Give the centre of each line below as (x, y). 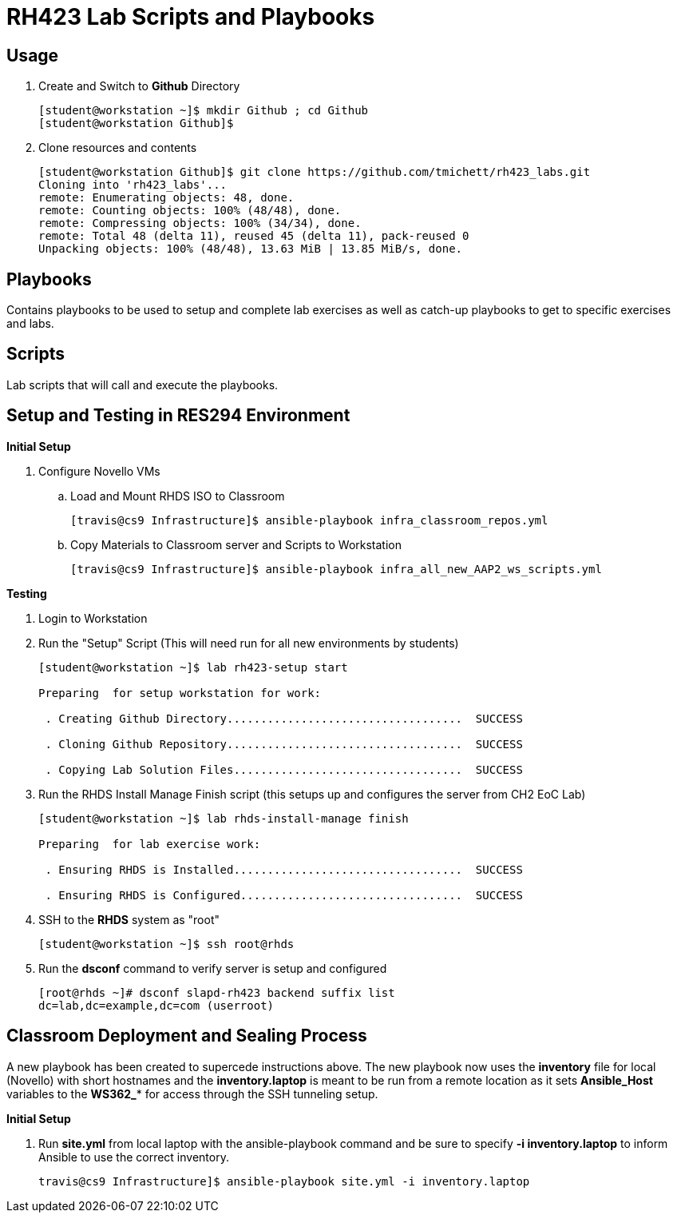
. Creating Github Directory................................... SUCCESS (284, 718)
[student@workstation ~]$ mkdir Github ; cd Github (204, 111)
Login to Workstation (93, 618)
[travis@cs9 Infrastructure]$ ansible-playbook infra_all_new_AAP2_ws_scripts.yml (336, 569)
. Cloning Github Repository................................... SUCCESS (284, 744)
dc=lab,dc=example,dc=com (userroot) (156, 1005)
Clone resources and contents (118, 148)
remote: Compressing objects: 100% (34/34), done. (200, 223)
